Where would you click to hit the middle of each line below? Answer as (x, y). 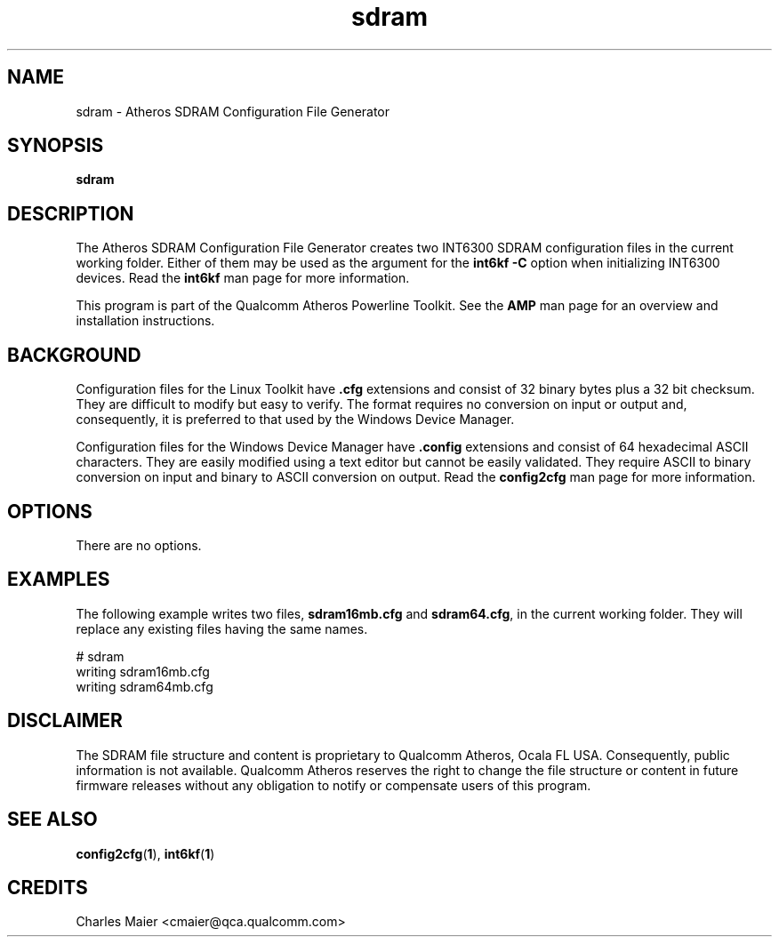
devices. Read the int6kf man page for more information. (243, 278)
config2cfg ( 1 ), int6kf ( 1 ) (145, 853)
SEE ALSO (52, 820)
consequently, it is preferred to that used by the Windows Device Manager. (295, 420)
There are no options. (139, 545)
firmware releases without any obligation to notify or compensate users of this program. (333, 785)
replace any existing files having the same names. (222, 628)
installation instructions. (145, 321)
